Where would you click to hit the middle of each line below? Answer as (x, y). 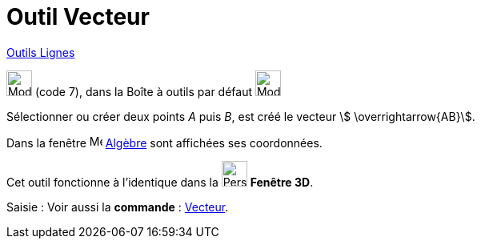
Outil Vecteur (78, 17)
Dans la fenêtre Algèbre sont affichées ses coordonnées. (164, 143)
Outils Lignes (41, 52)
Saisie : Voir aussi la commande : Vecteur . (118, 207)
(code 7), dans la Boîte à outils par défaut (144, 91)
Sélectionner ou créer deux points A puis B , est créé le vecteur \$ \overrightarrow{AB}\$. (241, 116)
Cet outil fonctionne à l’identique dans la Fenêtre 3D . (160, 182)
